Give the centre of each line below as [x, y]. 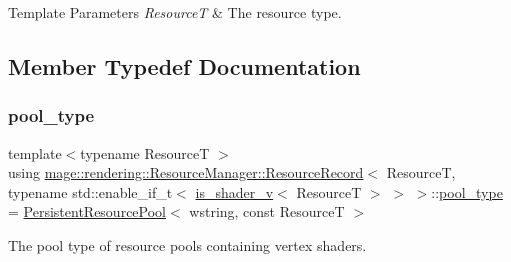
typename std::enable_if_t [90, 191]
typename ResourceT [145, 152]
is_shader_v [234, 191]
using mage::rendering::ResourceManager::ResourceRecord [186, 172]
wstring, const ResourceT [267, 211]
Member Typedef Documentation [184, 65]
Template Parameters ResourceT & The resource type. [175, 12]
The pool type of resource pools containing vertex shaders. [187, 244]
